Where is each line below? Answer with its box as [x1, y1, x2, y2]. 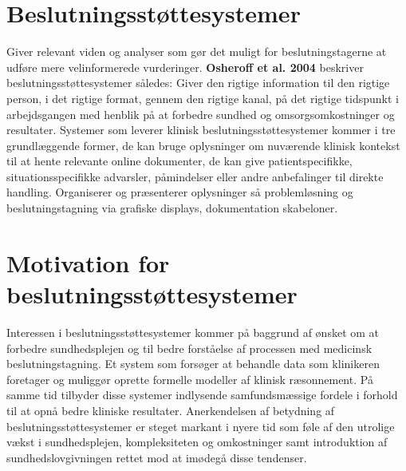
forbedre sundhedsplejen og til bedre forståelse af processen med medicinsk [6, 339, 372, 356]
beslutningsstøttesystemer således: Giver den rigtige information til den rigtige [6, 74, 390, 91]
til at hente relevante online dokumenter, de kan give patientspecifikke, [6, 152, 353, 169]
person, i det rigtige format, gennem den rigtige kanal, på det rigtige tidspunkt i [6, 89, 399, 106]
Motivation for [6, 246, 170, 279]
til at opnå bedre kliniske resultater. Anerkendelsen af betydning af [6, 402, 335, 418]
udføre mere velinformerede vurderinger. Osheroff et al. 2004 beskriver [6, 58, 364, 75]
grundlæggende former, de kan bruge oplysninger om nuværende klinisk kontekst [6, 137, 400, 153]
